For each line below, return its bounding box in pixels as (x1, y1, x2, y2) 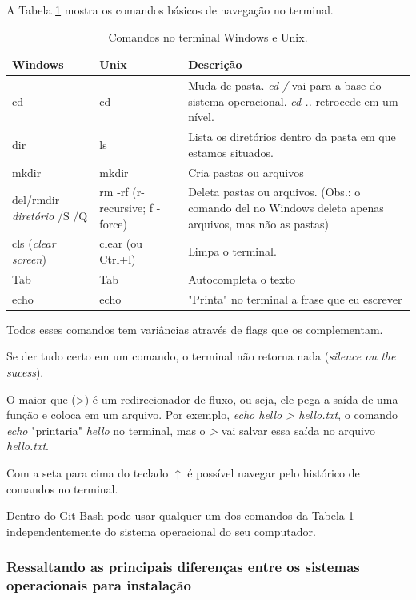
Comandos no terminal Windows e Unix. (108, 28, 308, 45)
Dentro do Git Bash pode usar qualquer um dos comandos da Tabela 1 (6, 507, 354, 524)
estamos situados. (188, 143, 274, 160)
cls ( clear (12, 235, 56, 252)
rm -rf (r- (99, 183, 145, 200)
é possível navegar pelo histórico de (187, 464, 360, 481)
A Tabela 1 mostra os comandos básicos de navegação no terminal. (6, 2, 334, 18)
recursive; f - (99, 199, 161, 215)
